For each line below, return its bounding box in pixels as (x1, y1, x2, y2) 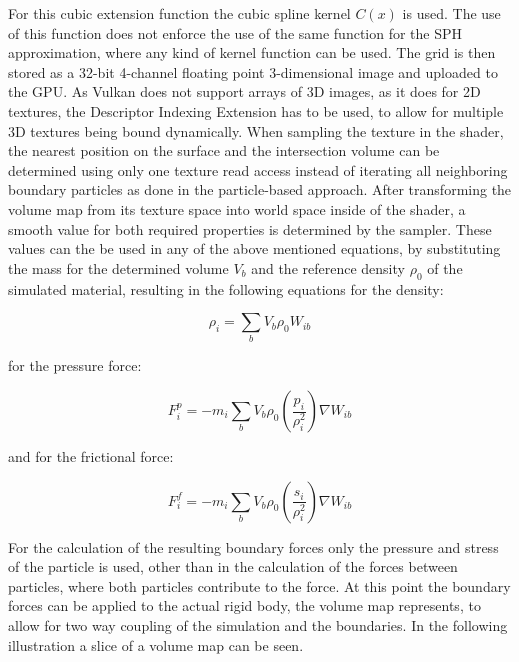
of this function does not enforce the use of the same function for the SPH (8, 22, 463, 43)
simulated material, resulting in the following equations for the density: (8, 278, 444, 299)
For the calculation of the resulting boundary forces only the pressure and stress (8, 536, 499, 557)
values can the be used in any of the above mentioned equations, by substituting (8, 238, 501, 259)
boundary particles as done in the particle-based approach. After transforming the (8, 179, 512, 200)
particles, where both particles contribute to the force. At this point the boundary (8, 575, 511, 596)
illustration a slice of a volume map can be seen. (8, 634, 304, 655)
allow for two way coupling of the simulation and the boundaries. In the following (8, 615, 508, 635)
